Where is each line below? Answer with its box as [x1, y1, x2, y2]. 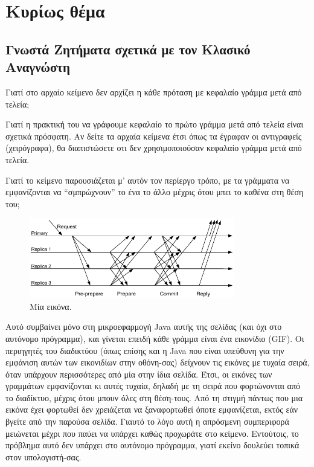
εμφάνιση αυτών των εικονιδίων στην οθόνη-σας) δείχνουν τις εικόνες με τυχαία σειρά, [5, 356, 310, 369]
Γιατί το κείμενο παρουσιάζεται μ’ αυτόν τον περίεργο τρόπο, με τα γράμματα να [5, 173, 290, 186]
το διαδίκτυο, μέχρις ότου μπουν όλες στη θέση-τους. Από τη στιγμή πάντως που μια [5, 391, 303, 404]
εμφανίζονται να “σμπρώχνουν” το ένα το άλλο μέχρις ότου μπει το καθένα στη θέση [5, 185, 304, 198]
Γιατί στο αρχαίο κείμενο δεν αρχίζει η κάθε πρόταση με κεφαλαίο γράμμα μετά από [5, 85, 302, 98]
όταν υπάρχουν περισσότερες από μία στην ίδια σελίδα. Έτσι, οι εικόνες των [5, 367, 272, 380]
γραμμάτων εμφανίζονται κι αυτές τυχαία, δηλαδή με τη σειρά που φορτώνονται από [5, 379, 300, 392]
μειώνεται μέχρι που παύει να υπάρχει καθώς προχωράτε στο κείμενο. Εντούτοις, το [5, 427, 299, 439]
